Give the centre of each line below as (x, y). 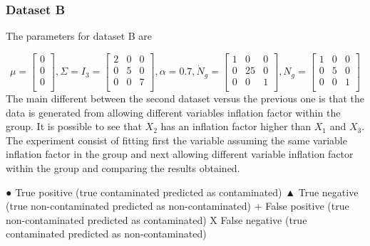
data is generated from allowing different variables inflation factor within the (173, 112)
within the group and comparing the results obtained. (123, 167)
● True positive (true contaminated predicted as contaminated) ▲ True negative (182, 192)
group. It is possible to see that (74, 126)
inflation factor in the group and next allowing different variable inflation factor (180, 154)
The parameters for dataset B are (79, 36)
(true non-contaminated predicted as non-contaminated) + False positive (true (178, 206)
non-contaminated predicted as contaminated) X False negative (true (156, 219)
